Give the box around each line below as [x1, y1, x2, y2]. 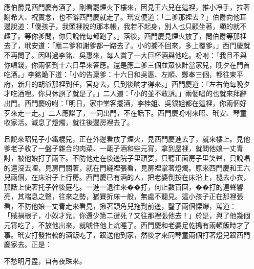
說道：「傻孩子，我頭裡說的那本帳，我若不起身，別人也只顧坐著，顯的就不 [10, 21, 247, 31]
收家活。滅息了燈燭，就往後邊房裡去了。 [4, 117, 134, 127]
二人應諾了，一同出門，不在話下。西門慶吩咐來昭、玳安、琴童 [48, 107, 247, 118]
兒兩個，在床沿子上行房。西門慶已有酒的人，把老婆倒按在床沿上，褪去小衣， [4, 172, 250, 182]
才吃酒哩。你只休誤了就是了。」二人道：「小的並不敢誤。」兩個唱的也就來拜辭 [4, 88, 247, 98]
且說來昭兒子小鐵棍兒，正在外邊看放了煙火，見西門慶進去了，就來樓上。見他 [4, 133, 250, 144]
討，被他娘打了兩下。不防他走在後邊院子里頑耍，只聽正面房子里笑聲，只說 [4, 152, 243, 163]
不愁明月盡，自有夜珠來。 [4, 255, 86, 266]
